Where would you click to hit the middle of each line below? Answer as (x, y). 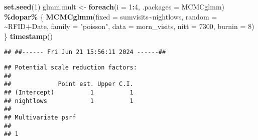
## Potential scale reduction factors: (71, 68)
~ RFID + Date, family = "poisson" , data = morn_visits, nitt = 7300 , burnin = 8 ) (129, 26)
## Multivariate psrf (40, 117)
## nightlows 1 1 (69, 101)
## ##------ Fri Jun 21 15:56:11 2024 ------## (85, 52)
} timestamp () (28, 36)
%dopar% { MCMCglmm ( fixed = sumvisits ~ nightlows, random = (111, 16)
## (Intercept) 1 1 (69, 92)
